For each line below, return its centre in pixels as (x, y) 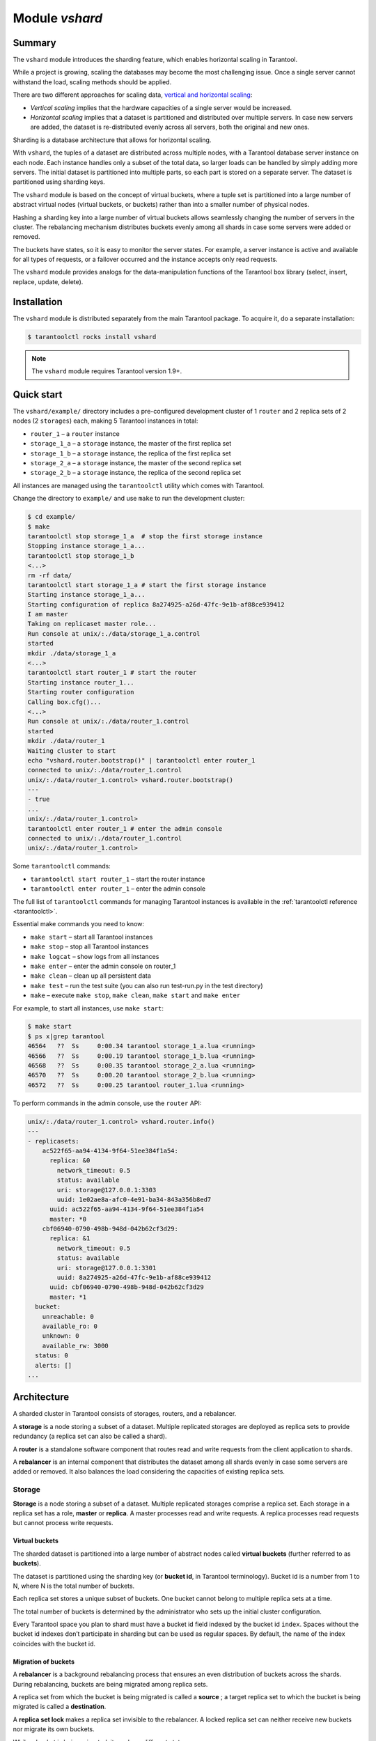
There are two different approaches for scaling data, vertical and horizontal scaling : (133, 95)
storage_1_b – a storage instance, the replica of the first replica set (131, 453)
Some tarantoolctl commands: (62, 866)
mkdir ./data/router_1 (66, 741)
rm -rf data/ (50, 575)
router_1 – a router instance (75, 434)
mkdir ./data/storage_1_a (72, 653)
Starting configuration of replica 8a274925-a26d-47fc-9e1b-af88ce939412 (156, 604)
